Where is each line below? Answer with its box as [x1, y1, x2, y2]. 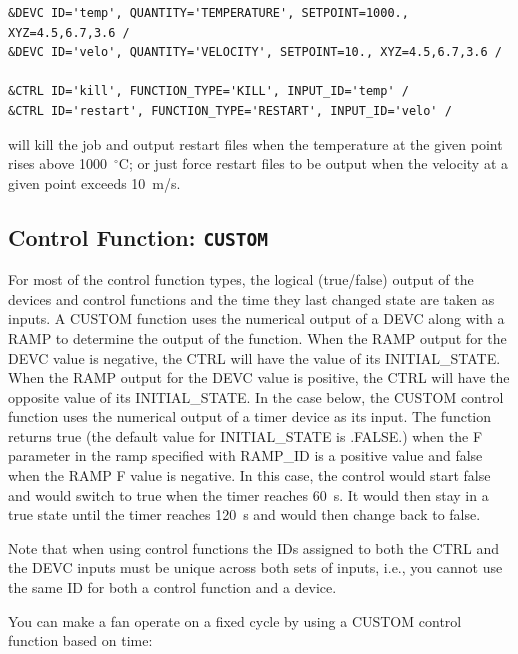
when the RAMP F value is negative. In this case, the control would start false [8, 465, 491, 486]
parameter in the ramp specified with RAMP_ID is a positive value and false [8, 445, 483, 466]
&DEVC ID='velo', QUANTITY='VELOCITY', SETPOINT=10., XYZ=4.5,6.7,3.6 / [8, 45, 502, 60]
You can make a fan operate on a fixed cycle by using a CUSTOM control [8, 610, 462, 631]
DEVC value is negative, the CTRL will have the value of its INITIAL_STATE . [8, 347, 501, 368]
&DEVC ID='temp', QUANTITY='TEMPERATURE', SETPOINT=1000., [8, 6, 409, 20]
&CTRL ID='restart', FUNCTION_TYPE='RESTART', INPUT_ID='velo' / [8, 103, 452, 118]
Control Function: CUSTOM [8, 221, 268, 252]
